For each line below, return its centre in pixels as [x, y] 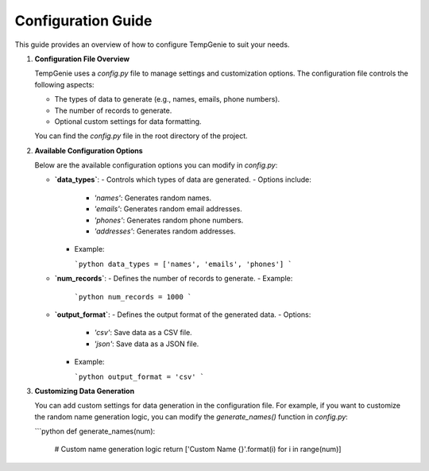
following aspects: [64, 84]
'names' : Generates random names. [153, 198]
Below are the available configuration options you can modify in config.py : [156, 165]
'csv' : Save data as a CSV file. [143, 333]
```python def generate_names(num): [95, 431]
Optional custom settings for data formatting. [128, 121]
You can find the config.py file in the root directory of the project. [141, 136]
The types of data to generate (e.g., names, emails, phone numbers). [167, 99]
